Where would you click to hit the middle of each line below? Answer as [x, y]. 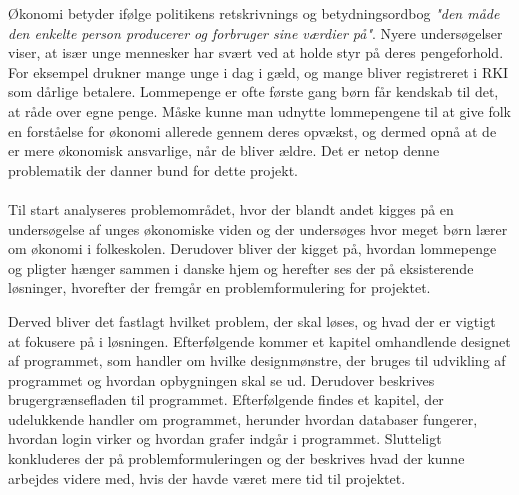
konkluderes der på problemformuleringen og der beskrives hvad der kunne [236, 458]
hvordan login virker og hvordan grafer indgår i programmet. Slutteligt [225, 438]
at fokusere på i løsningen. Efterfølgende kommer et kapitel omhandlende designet [259, 340]
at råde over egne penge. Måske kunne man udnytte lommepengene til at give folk [259, 110]
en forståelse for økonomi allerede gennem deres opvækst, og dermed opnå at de [252, 130]
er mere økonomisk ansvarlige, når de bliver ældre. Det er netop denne [224, 150]
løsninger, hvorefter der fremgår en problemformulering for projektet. [219, 287]
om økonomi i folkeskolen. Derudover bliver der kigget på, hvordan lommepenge [252, 248]
